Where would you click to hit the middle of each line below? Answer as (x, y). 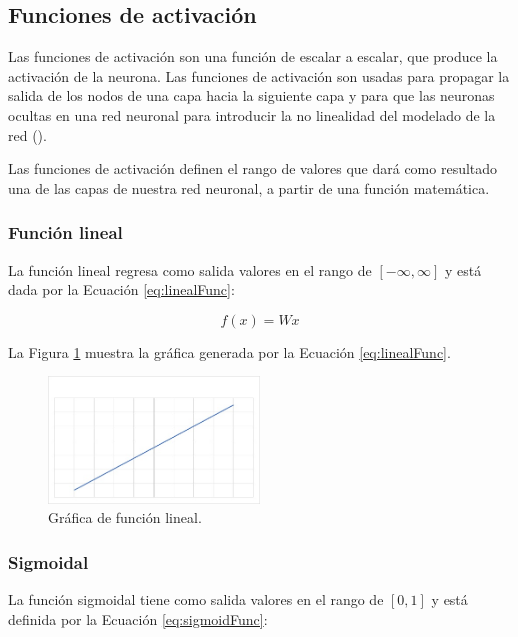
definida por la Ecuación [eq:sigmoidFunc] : (138, 618)
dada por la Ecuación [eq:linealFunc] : (121, 289)
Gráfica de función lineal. (125, 517)
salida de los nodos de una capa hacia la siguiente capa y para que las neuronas (251, 95)
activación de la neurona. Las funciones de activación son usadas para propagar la (259, 75)
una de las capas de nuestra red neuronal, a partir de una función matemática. (249, 187)
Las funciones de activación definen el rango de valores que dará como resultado (253, 168)
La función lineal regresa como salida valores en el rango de (190, 269)
